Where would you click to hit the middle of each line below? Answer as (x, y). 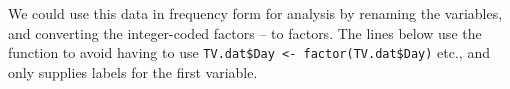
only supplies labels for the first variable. (133, 71)
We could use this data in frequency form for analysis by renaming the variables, (255, 13)
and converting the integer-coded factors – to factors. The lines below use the (245, 32)
